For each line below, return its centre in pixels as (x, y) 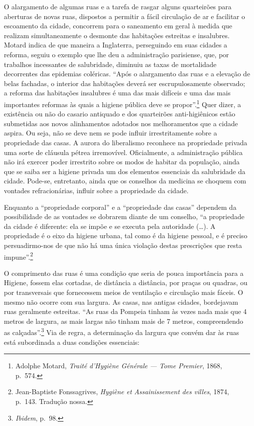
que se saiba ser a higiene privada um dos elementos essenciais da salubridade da (125, 171)
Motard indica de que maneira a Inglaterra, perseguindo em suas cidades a (116, 45)
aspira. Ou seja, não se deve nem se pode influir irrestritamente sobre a (111, 133)
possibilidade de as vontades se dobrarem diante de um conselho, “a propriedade (124, 216)
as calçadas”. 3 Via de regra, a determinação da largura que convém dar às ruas (122, 331)
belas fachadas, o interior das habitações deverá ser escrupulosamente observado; (125, 83)
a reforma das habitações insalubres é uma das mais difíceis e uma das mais (117, 93)
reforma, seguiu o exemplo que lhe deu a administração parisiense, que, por (116, 54)
